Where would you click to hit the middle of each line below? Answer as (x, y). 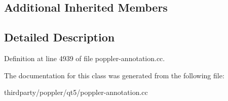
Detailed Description (60, 37)
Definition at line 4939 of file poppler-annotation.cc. (85, 58)
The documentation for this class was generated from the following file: (114, 75)
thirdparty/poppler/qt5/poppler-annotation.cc (76, 92)
